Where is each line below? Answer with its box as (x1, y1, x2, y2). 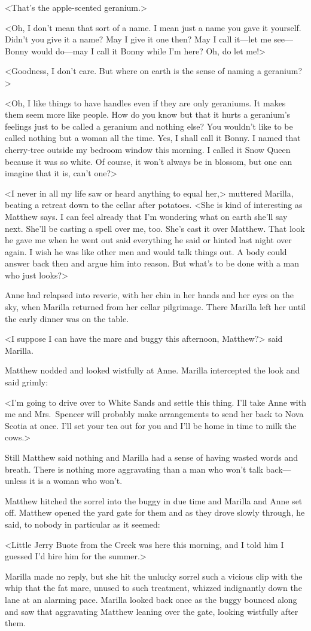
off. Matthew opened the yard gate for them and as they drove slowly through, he (5, 506, 305, 519)
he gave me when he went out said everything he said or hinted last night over (5, 234, 292, 246)
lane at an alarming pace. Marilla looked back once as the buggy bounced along (5, 593, 297, 605)
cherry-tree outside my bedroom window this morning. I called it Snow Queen (5, 143, 291, 155)
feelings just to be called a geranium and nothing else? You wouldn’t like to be (5, 120, 293, 132)
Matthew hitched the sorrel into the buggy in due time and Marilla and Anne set (5, 494, 303, 507)
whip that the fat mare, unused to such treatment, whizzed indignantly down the (5, 581, 302, 594)
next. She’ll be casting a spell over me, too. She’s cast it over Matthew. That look (5, 222, 305, 234)
